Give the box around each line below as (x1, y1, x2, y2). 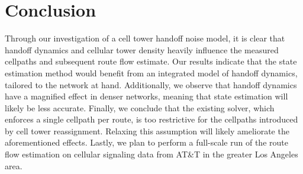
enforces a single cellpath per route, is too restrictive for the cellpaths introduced (5, 113, 298, 125)
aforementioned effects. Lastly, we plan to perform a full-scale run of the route (5, 136, 288, 149)
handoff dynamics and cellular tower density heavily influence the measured (5, 43, 279, 56)
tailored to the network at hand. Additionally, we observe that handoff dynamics (5, 78, 297, 91)
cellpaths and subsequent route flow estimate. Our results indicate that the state (5, 55, 297, 67)
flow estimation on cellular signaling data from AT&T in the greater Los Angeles (5, 148, 298, 160)
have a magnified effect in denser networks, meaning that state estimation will (5, 90, 288, 102)
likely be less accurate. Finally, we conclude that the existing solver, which (5, 101, 275, 114)
